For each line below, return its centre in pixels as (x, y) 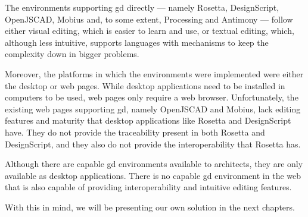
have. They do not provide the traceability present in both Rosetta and (135, 132)
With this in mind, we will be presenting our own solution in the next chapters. (150, 207)
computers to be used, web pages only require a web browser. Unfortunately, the (152, 97)
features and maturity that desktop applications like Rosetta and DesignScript (148, 120)
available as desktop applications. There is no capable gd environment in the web (153, 175)
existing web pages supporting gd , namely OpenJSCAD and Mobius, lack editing (153, 108)
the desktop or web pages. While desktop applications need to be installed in (145, 85)
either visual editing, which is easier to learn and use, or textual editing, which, (150, 31)
